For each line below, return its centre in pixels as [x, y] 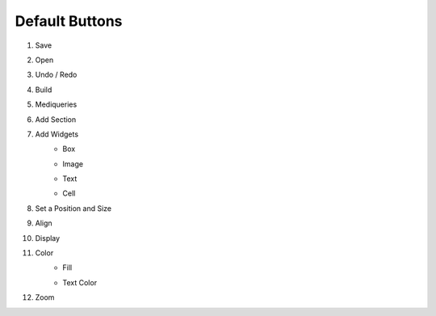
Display [48, 238]
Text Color [80, 282]
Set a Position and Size [73, 208]
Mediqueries [56, 104]
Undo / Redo [56, 75]
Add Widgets [57, 134]
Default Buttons [69, 21]
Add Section [56, 119]
